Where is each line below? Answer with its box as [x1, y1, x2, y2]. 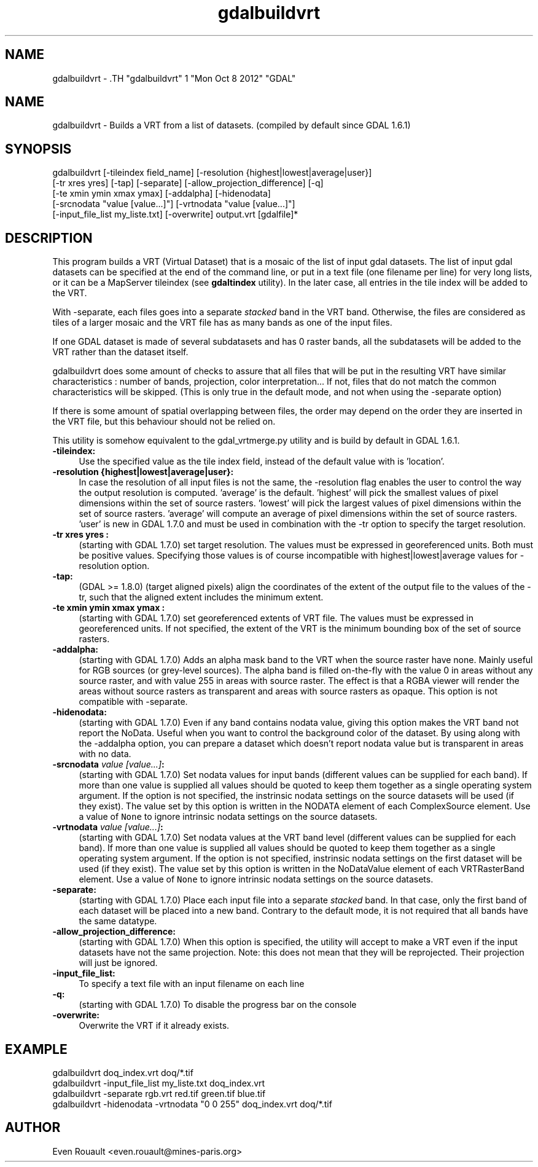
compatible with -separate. [79, 696, 188, 707]
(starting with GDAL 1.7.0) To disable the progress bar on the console [79, 999, 357, 1010]
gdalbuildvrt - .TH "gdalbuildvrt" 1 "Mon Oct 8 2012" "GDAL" [52, 73, 296, 84]
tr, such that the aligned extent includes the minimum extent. [79, 592, 324, 603]
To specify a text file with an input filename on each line [79, 978, 305, 989]
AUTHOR [5, 1120, 61, 1136]
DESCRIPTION [5, 230, 93, 246]
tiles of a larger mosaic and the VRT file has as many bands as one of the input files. [52, 317, 392, 328]
